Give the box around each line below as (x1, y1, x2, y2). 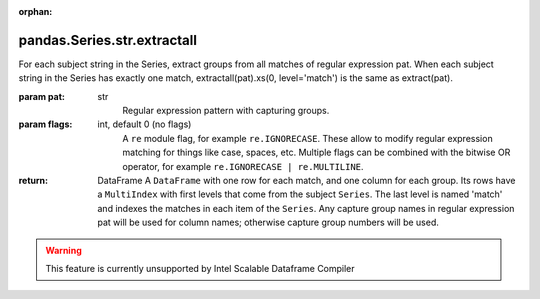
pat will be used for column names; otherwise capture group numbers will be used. (97, 216, 440, 229)
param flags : (18, 118, 73, 130)
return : (18, 175, 49, 187)
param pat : (18, 90, 65, 102)
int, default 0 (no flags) (97, 118, 192, 130)
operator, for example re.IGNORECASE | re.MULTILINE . (122, 160, 364, 172)
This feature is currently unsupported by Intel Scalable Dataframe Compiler (45, 262, 355, 274)
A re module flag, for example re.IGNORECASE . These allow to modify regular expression (122, 132, 494, 144)
